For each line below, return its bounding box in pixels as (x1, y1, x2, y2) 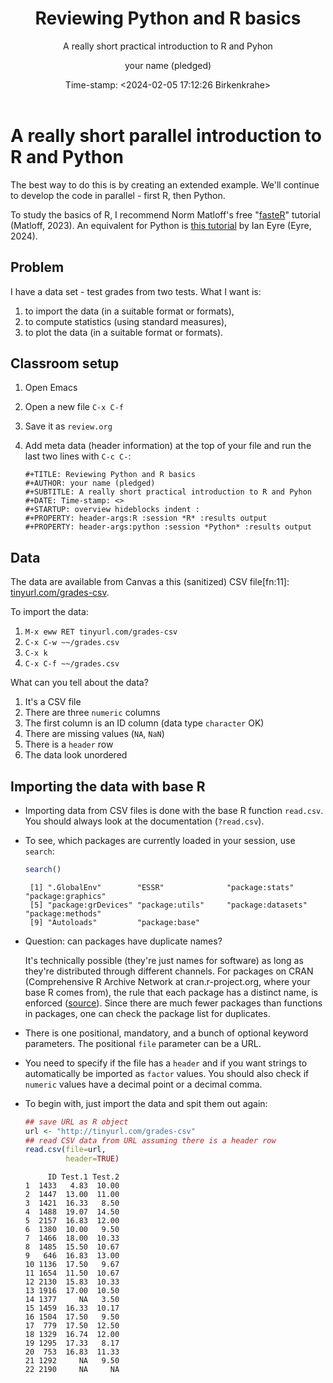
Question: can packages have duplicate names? (24, 935, 223, 947)
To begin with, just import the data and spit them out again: (24, 1097, 268, 1109)
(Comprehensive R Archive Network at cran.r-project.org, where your (24, 975, 311, 987)
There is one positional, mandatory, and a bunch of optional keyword (24, 1027, 309, 1039)
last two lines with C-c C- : (24, 450, 132, 462)
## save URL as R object (24, 1117, 129, 1127)
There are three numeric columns (24, 707, 161, 719)
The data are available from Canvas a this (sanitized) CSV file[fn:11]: (10, 576, 290, 588)
